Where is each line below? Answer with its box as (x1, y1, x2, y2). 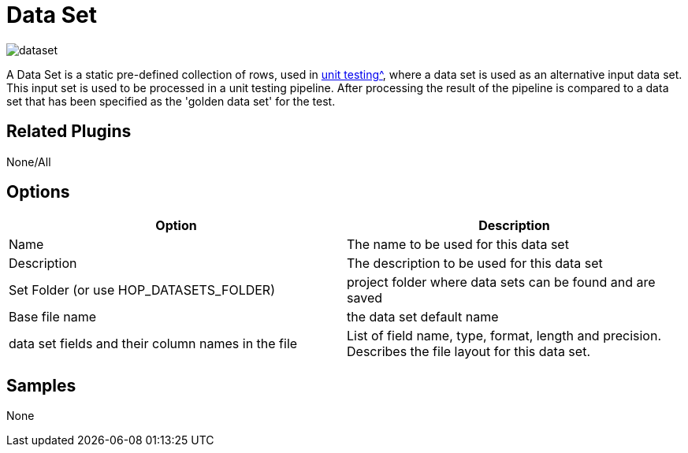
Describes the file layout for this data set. (347, 343, 590, 360)
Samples (6, 375, 76, 395)
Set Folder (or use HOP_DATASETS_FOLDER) (9, 282, 275, 299)
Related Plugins (6, 121, 132, 142)
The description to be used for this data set (347, 255, 603, 272)
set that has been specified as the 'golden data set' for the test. (6, 94, 336, 108)
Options (6, 182, 70, 202)
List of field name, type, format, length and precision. (347, 328, 662, 344)
